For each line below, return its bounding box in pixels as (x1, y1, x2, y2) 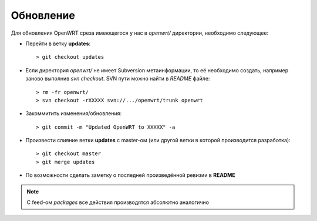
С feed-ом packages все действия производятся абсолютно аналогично (26, 199, 210, 206)
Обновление (11, 9, 76, 22)
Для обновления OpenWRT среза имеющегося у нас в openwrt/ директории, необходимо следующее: (11, 29, 269, 36)
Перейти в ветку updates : (25, 40, 91, 47)
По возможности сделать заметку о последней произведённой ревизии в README (25, 172, 236, 179)
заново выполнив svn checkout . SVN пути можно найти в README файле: (25, 75, 210, 82)
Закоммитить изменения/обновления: (25, 110, 122, 117)
